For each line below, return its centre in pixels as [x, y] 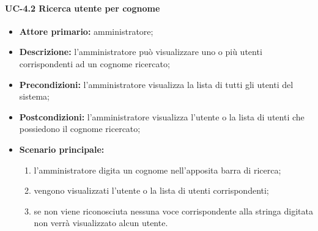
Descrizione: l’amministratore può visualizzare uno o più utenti [141, 52]
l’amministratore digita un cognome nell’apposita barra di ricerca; [157, 170]
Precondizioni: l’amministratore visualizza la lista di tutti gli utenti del [156, 84]
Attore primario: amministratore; [86, 31]
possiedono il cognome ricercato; [80, 129]
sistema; [34, 96]
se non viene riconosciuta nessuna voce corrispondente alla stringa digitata [173, 211]
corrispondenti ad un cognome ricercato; [94, 63]
